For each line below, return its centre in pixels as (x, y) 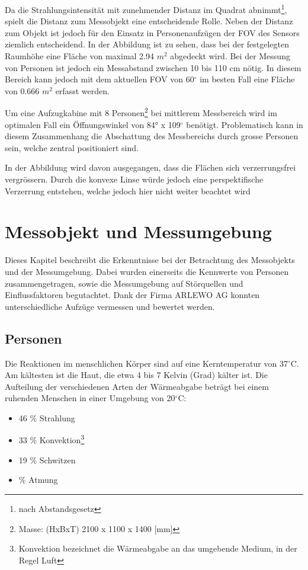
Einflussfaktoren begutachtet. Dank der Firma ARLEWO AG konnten (132, 295)
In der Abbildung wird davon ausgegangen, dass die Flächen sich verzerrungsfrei (150, 167)
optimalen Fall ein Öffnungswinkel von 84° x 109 (93, 124)
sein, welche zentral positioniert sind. (72, 147)
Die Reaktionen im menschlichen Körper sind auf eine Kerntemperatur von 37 (146, 363)
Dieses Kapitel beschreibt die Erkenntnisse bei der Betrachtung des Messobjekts (150, 260)
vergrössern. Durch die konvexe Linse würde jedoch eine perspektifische (134, 179)
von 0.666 (22, 90)
